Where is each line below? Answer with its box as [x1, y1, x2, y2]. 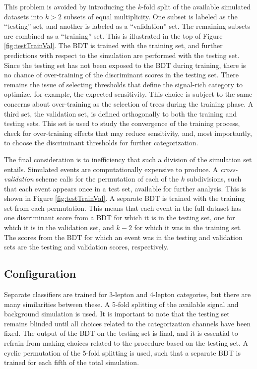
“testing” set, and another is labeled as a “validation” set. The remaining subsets [4, 21, 251, 31]
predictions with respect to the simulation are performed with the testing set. [4, 50, 240, 60]
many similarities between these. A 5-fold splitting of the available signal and [4, 299, 239, 309]
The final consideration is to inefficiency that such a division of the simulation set [4, 154, 252, 164]
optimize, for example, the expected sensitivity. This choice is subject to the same [4, 89, 253, 99]
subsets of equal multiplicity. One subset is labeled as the [64, 11, 238, 21]
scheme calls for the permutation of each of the [36, 174, 179, 184]
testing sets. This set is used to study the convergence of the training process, [4, 118, 240, 128]
